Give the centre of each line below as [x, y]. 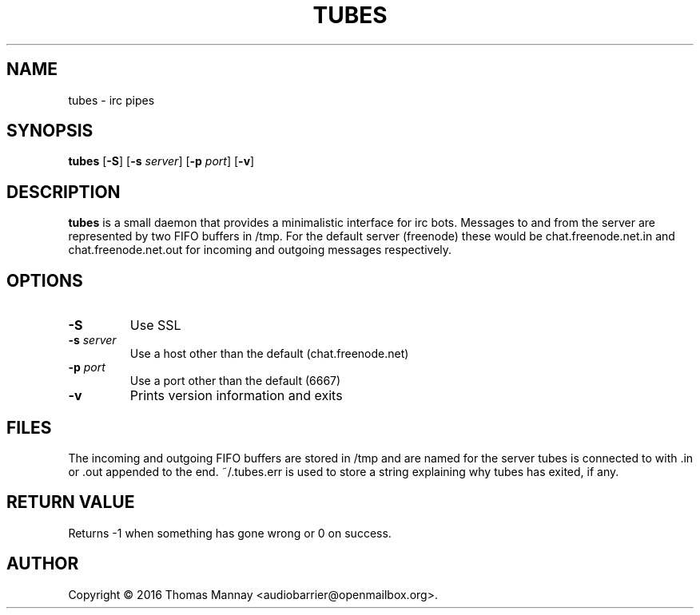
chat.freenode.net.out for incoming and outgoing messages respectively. [260, 250]
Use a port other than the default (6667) [235, 381]
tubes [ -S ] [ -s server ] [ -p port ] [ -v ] [161, 161]
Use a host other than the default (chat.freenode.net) [269, 354]
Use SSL [155, 325]
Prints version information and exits [236, 396]
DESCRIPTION [64, 192]
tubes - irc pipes [111, 100]
